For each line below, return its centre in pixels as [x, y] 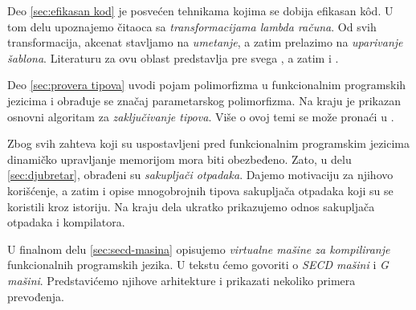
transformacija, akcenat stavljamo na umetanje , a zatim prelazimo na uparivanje [205, 42]
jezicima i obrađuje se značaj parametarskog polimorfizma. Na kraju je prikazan [204, 100]
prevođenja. [36, 296]
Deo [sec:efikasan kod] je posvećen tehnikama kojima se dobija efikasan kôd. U [200, 10]
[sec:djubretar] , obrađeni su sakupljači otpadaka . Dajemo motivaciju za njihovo [200, 175]
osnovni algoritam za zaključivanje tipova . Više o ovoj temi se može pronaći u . [201, 116]
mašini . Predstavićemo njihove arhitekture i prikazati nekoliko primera [181, 280]
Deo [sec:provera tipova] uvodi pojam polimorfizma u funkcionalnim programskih [207, 85]
